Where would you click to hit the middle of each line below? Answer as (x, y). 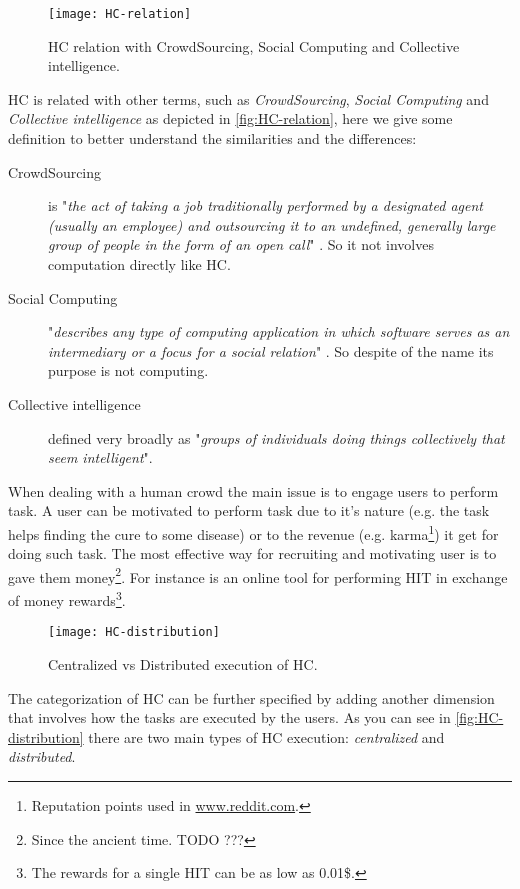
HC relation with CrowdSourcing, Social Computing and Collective (254, 45)
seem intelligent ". (100, 457)
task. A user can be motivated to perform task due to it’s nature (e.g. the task (249, 510)
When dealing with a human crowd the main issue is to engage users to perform (253, 490)
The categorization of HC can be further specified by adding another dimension (251, 697)
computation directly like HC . (139, 264)
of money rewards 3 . (67, 598)
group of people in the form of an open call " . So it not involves (241, 244)
